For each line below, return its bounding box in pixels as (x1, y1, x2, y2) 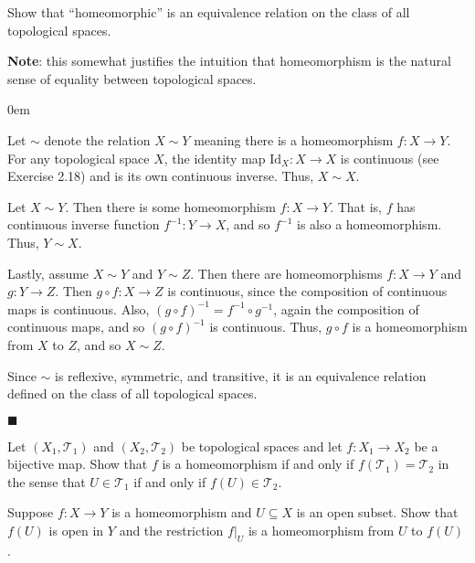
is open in (48, 521, 104, 540)
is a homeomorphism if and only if (162, 454, 354, 473)
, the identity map (164, 148, 266, 167)
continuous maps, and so (7, 317, 145, 336)
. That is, (330, 197, 382, 216)
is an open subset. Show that (296, 503, 459, 522)
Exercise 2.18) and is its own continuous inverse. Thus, (7, 166, 314, 186)
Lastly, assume (7, 263, 90, 282)
